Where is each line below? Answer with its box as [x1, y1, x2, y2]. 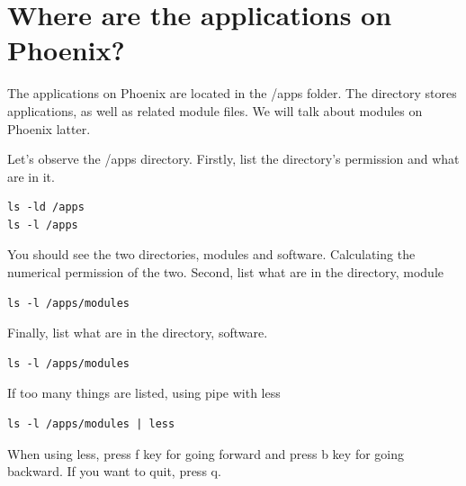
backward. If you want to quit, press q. [7, 462, 221, 481]
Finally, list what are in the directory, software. [7, 323, 268, 342]
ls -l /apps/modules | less [7, 418, 175, 431]
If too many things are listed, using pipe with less [7, 383, 281, 402]
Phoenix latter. [7, 119, 91, 138]
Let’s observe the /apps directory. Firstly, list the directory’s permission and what [7, 149, 460, 168]
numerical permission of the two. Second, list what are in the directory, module [7, 263, 444, 282]
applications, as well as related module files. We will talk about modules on [7, 101, 423, 120]
